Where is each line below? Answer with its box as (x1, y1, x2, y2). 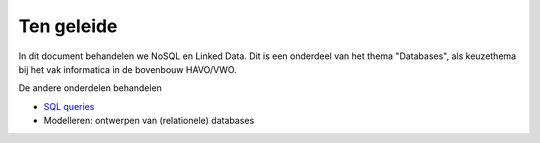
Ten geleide (18, 15, 118, 37)
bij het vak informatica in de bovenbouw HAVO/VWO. (18, 63, 237, 75)
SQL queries (43, 100, 95, 112)
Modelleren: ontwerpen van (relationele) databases (43, 115, 255, 127)
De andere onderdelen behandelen (18, 82, 162, 94)
